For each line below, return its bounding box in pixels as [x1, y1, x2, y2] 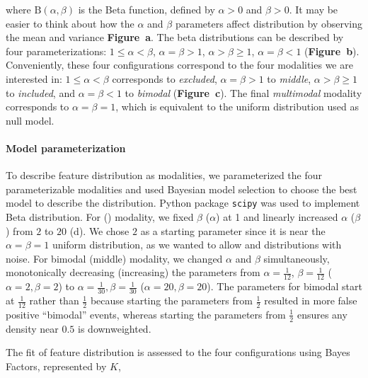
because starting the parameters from [90, 293, 253, 308]
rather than [29, 293, 79, 308]
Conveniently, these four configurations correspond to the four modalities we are [6, 57, 353, 72]
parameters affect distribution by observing [175, 16, 362, 30]
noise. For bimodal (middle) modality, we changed [6, 251, 223, 265]
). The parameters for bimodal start [207, 279, 362, 294]
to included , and [6, 85, 75, 100]
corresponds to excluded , [112, 71, 217, 86]
